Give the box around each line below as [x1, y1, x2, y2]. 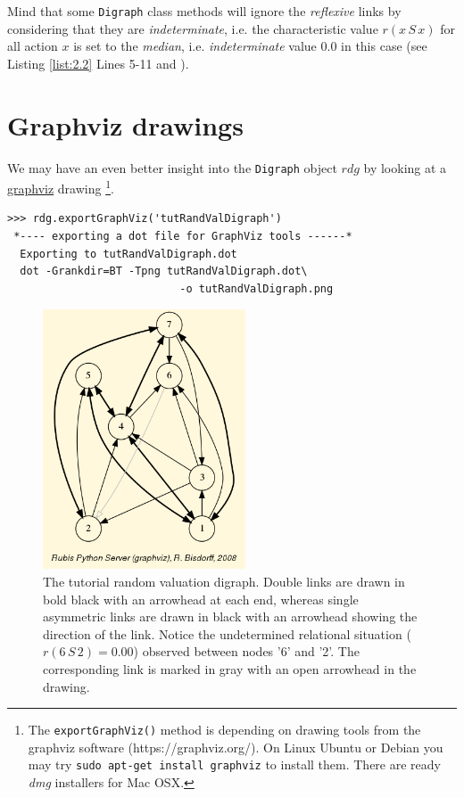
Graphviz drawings [7, 106, 244, 143]
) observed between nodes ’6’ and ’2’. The [133, 642, 360, 661]
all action [7, 37, 58, 55]
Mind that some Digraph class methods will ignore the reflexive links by [7, 2, 402, 20]
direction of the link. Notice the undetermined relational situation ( [43, 624, 411, 643]
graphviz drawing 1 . [7, 177, 114, 197]
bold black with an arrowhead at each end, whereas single [43, 589, 359, 608]
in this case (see [341, 37, 427, 55]
